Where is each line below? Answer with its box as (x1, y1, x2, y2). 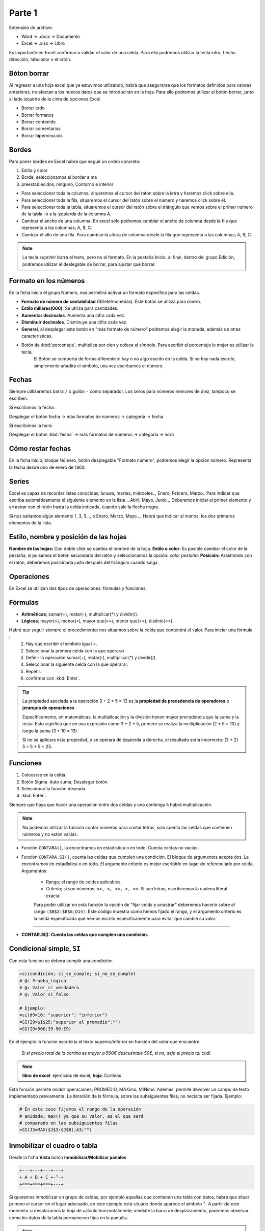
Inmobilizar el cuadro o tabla (9, 1141, 98, 1150)
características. (21, 333, 53, 339)
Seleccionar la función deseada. (21, 786, 87, 791)
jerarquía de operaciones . (22, 705, 76, 711)
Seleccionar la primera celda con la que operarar (26, 648, 125, 653)
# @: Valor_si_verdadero (19, 985, 79, 990)
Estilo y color (21, 167, 48, 173)
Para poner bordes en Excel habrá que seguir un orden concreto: (9, 158, 141, 164)
